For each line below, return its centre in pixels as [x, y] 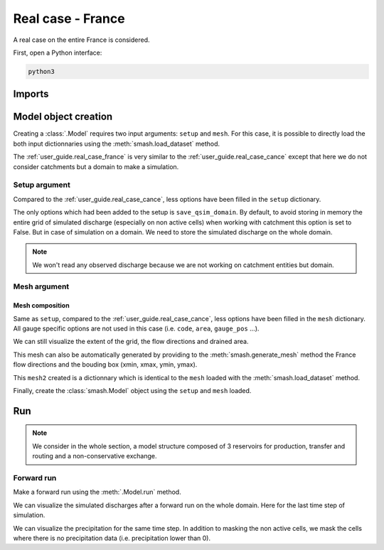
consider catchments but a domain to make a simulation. [96, 166]
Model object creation [63, 117]
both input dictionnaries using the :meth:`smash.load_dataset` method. [117, 144]
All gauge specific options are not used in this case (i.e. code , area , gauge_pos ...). [136, 329]
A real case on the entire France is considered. [81, 40]
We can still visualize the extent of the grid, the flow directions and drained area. [131, 342]
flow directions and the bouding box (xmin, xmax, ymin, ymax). [105, 365]
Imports [31, 94]
